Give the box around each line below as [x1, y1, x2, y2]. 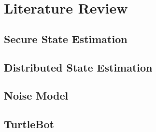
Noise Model [4, 88, 69, 103]
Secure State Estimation [4, 31, 128, 46]
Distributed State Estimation [4, 59, 153, 74]
